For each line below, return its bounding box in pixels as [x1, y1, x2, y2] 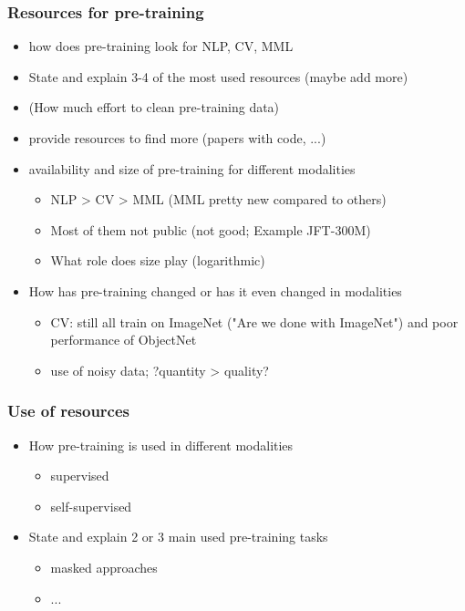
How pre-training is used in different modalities [28, 435, 294, 454]
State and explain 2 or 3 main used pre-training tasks [28, 527, 328, 546]
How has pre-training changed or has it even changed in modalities [28, 281, 402, 300]
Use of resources [7, 399, 130, 422]
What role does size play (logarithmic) [50, 251, 265, 270]
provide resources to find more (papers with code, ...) [28, 129, 326, 147]
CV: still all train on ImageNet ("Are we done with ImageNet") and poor [50, 312, 459, 331]
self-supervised [50, 496, 132, 515]
